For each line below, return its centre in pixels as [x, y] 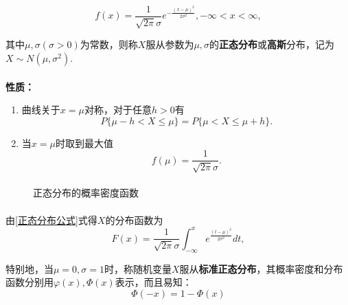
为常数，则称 [109, 44]
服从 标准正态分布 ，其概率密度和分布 [261, 268]
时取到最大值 [84, 143]
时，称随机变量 [138, 268]
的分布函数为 [134, 219]
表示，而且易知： [153, 282]
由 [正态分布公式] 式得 [51, 219]
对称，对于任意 [118, 110]
